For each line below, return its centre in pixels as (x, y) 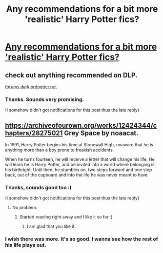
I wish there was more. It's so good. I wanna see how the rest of (82, 239)
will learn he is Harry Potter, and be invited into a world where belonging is (80, 165)
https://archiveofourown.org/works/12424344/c (81, 125)
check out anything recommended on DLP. (71, 75)
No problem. (25, 208)
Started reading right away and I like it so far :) (66, 217)
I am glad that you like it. (51, 226)
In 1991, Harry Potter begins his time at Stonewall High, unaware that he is (79, 145)
